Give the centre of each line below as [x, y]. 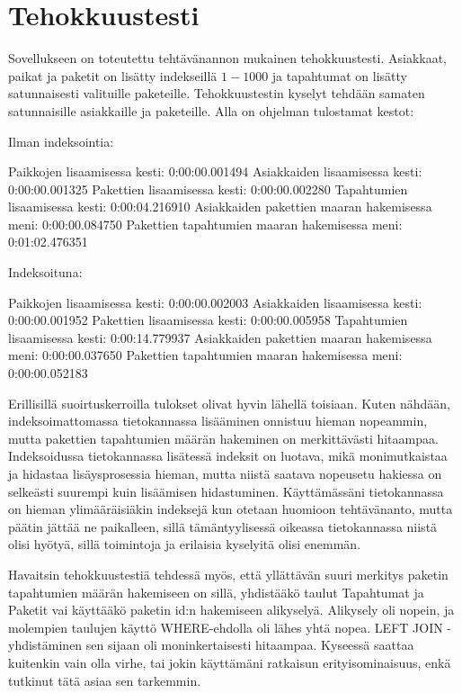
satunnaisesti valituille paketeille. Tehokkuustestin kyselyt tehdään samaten [217, 93]
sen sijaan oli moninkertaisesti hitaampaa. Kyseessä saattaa [250, 645]
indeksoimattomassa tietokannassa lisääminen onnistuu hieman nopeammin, [218, 421]
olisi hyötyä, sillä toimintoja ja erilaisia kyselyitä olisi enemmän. [185, 544]
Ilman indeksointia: [61, 141]
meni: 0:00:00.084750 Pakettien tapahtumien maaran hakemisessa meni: [205, 224]
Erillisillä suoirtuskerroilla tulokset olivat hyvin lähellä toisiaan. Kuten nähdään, [229, 403]
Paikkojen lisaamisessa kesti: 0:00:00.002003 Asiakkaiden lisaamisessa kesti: [215, 302]
